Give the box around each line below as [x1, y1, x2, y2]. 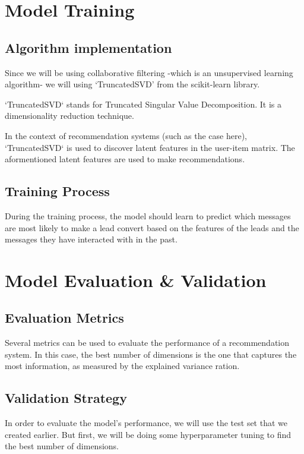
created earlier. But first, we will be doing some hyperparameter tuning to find [5, 428, 292, 440]
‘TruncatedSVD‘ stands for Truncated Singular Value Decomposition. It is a [5, 97, 282, 110]
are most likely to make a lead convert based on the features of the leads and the [5, 221, 299, 234]
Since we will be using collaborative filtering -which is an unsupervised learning [5, 66, 293, 78]
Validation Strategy [5, 389, 127, 407]
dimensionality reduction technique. [5, 109, 134, 122]
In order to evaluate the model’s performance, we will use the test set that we [5, 417, 287, 429]
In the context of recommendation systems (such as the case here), [5, 129, 248, 141]
